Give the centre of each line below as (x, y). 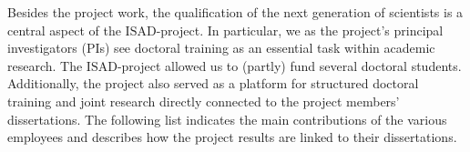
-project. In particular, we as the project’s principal (300, 30)
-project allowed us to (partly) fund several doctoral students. (289, 65)
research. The (45, 65)
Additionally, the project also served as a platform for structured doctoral (213, 83)
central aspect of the (64, 30)
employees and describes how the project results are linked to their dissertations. (232, 137)
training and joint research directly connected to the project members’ (204, 101)
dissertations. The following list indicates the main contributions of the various (227, 119)
